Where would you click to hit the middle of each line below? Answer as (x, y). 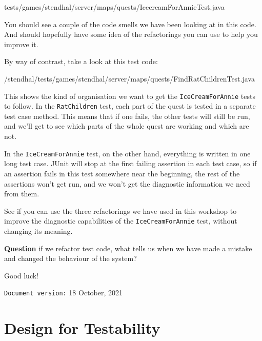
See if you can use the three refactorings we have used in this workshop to (120, 210)
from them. (22, 194)
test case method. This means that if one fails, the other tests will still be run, (127, 116)
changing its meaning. (38, 230)
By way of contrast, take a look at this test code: (81, 61)
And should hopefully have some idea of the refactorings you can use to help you (131, 34)
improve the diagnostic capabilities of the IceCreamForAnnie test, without (121, 221)
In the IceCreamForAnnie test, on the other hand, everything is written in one (127, 153)
